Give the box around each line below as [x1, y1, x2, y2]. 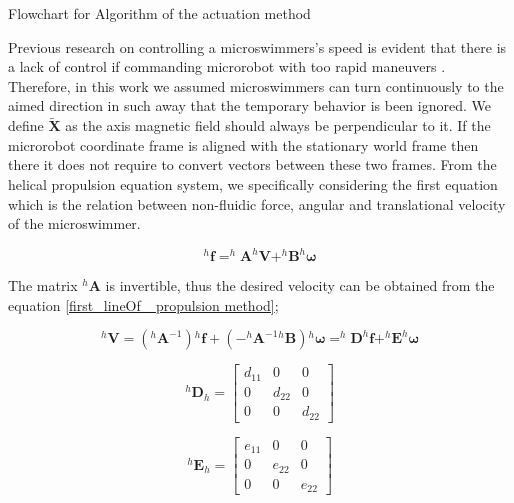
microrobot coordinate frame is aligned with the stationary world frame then [8, 134, 479, 155]
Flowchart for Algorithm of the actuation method [8, 3, 311, 23]
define [8, 115, 44, 136]
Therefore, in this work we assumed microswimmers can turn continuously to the [8, 75, 504, 96]
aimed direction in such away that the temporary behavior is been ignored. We [8, 95, 491, 116]
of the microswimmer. [8, 213, 141, 234]
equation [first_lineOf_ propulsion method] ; [8, 294, 279, 315]
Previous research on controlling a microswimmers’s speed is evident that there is [8, 36, 507, 57]
